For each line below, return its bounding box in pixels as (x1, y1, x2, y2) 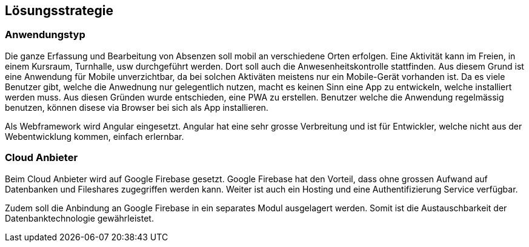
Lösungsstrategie (5, 3, 114, 18)
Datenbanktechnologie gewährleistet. (5, 212, 154, 223)
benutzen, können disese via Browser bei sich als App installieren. (5, 102, 268, 113)
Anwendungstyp (5, 28, 85, 41)
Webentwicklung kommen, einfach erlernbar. (5, 131, 184, 142)
